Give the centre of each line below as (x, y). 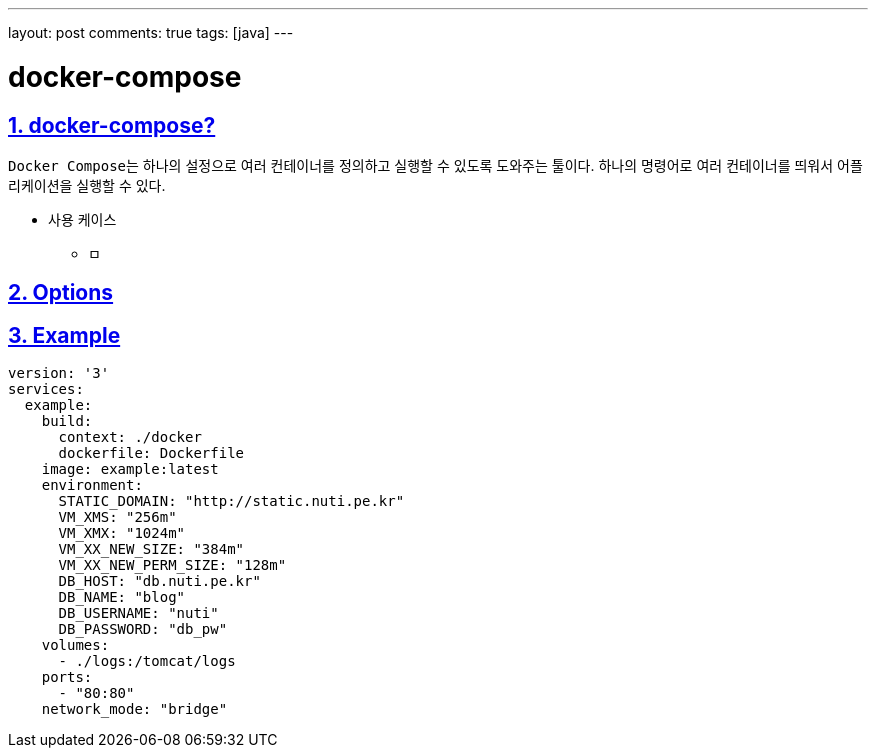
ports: (67, 677)
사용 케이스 (82, 219)
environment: (92, 485)
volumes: (75, 645)
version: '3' (59, 373)
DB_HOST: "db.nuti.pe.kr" (159, 581)
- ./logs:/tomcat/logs (147, 661)
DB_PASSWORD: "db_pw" (143, 629)
